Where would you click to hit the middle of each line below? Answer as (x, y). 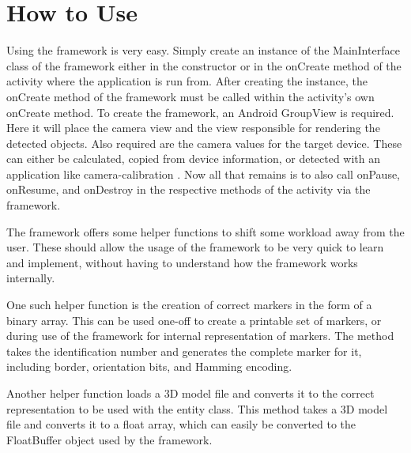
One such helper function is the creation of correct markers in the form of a (189, 305)
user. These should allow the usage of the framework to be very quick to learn (195, 247)
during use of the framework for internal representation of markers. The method (200, 336)
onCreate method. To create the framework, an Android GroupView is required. (200, 112)
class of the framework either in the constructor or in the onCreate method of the (204, 65)
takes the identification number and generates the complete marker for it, (184, 351)
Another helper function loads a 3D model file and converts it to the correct (190, 393)
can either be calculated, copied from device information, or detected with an (194, 159)
